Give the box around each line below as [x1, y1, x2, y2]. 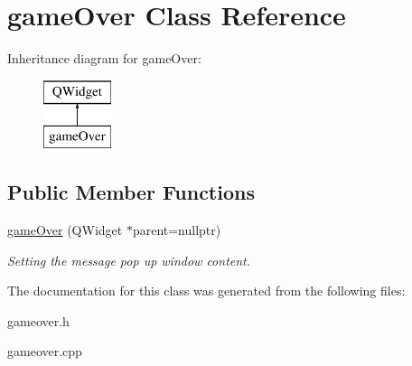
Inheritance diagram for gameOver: [7, 49, 201, 68]
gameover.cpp [7, 342, 82, 361]
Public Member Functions [7, 178, 255, 206]
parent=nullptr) [132, 221, 221, 239]
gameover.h [7, 311, 70, 330]
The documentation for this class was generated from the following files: [7, 281, 406, 300]
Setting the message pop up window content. [7, 250, 251, 269]
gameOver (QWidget [7, 221, 123, 239]
